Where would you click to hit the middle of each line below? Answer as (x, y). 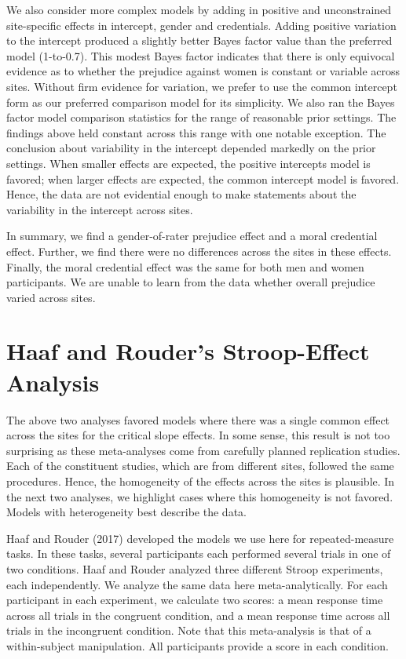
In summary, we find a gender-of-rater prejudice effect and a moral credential (192, 236)
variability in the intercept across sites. (100, 209)
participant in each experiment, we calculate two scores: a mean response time (195, 600)
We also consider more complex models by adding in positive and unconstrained (199, 9)
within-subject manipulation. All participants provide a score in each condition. (198, 645)
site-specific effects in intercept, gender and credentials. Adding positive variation (201, 25)
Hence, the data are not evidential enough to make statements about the (181, 194)
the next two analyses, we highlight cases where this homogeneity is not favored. (200, 496)
